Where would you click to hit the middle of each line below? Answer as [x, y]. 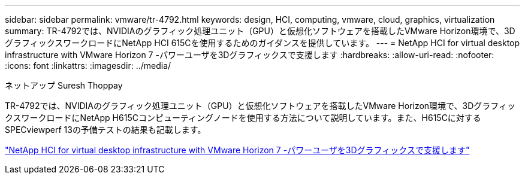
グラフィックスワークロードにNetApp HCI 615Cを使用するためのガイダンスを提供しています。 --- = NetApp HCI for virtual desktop [262, 43]
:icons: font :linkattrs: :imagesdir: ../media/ [88, 66]
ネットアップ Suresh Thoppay [64, 85]
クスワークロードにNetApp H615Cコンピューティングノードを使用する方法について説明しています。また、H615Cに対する [243, 118]
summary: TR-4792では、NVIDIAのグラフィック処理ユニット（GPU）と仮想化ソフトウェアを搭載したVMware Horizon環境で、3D [260, 31]
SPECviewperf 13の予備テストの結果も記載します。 [105, 130]
